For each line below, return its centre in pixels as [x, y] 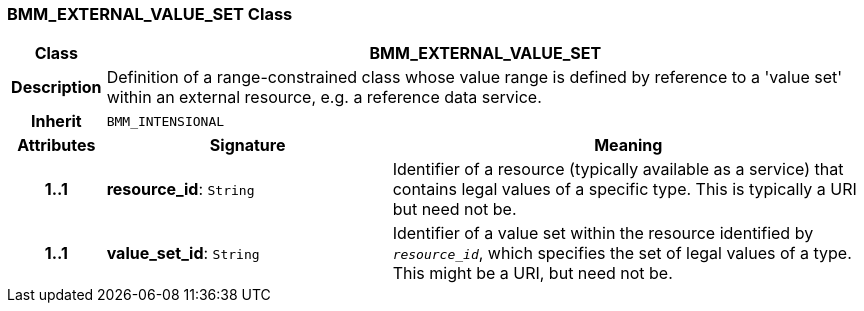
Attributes [56, 145]
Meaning [628, 145]
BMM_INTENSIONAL [165, 121]
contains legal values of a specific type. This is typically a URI [624, 189]
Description [56, 87]
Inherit [56, 121]
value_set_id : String [183, 253]
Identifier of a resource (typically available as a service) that [618, 169]
